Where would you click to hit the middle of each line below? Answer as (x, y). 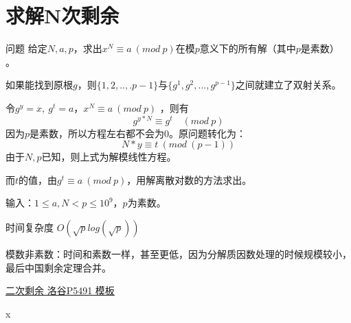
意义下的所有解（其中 (248, 48)
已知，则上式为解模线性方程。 (109, 157)
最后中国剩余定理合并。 (58, 267)
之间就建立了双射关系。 (288, 85)
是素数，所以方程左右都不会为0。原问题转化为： (138, 133)
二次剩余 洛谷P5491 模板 (60, 290)
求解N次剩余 (63, 15)
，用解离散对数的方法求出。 (189, 179)
